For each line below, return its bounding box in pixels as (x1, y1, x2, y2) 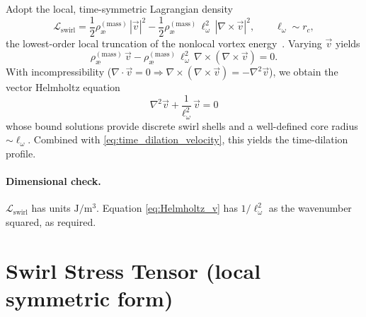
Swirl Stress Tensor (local (6, 256, 261, 285)
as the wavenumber (268, 201, 352, 215)
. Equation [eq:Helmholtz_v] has (96, 201, 238, 215)
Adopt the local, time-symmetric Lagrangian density (6, 1, 233, 16)
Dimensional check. (6, 174, 101, 189)
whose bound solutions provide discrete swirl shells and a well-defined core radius (6, 118, 358, 133)
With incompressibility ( (6, 64, 112, 79)
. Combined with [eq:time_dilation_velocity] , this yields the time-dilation (28, 132, 348, 147)
